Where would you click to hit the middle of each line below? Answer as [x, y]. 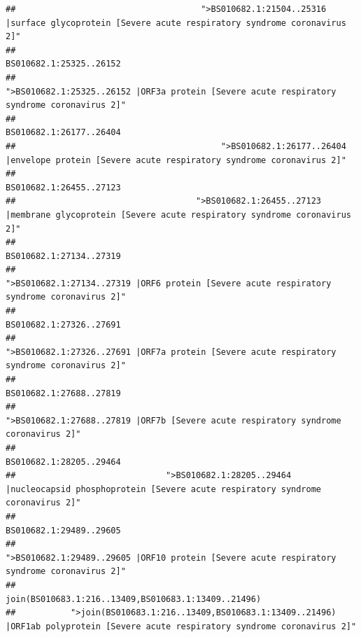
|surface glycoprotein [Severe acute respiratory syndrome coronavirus [176, 23]
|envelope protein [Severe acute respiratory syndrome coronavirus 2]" [176, 160]
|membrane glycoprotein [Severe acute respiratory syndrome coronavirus [178, 215]
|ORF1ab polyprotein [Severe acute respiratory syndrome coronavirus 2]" [181, 626]
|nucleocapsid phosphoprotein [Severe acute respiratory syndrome [164, 489]
